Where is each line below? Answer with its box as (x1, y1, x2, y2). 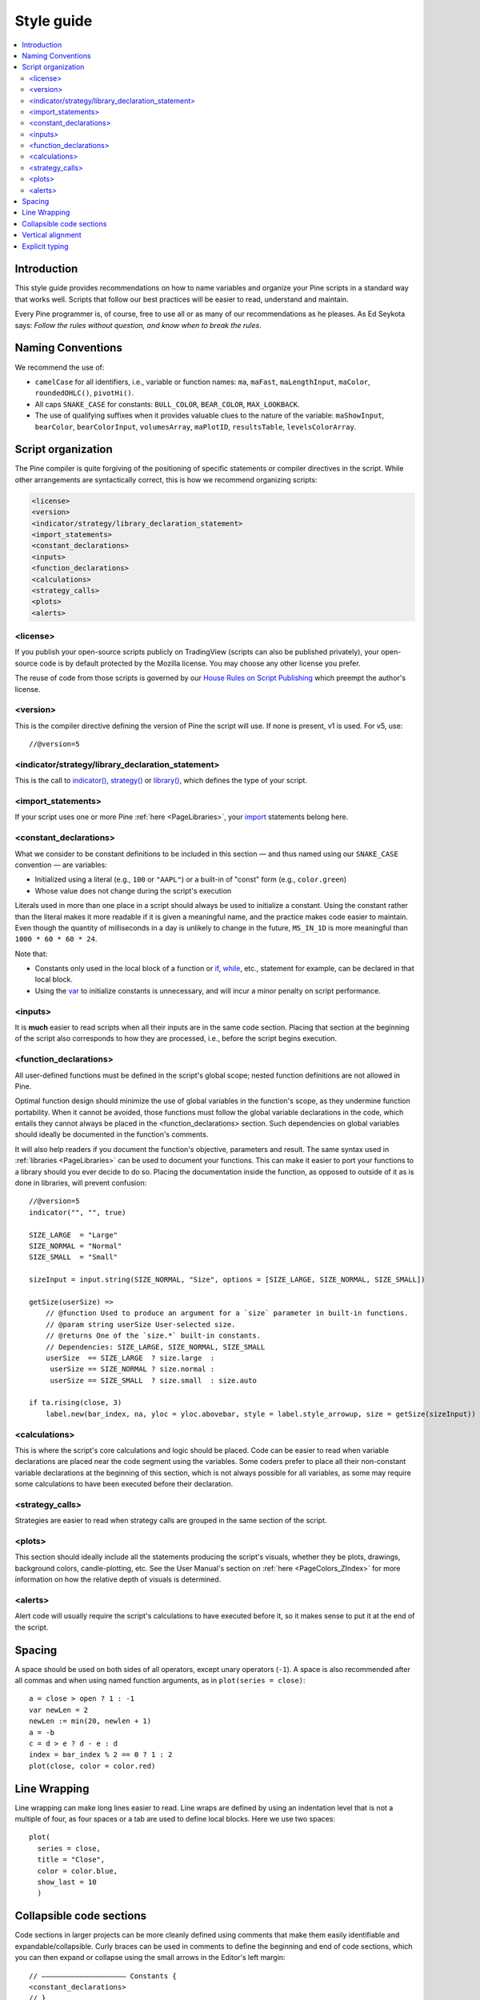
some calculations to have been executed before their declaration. (14, 1479, 234, 1489)
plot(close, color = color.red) (29, 1761, 156, 1770)
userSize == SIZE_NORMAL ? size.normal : (50, 1365, 215, 1374)
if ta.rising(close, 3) (29, 1398, 122, 1407)
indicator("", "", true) (29, 1208, 126, 1217)
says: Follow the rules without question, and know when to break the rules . (14, 320, 262, 330)
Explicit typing (22, 241, 69, 251)
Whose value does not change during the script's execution (34, 886, 232, 895)
